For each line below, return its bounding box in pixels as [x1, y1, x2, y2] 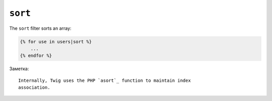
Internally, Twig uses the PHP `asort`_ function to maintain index [18, 77, 191, 83]
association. [18, 85, 50, 90]
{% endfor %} [20, 53, 52, 59]
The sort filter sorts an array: [9, 25, 72, 31]
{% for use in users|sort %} [20, 38, 92, 44]
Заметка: [9, 66, 29, 72]
